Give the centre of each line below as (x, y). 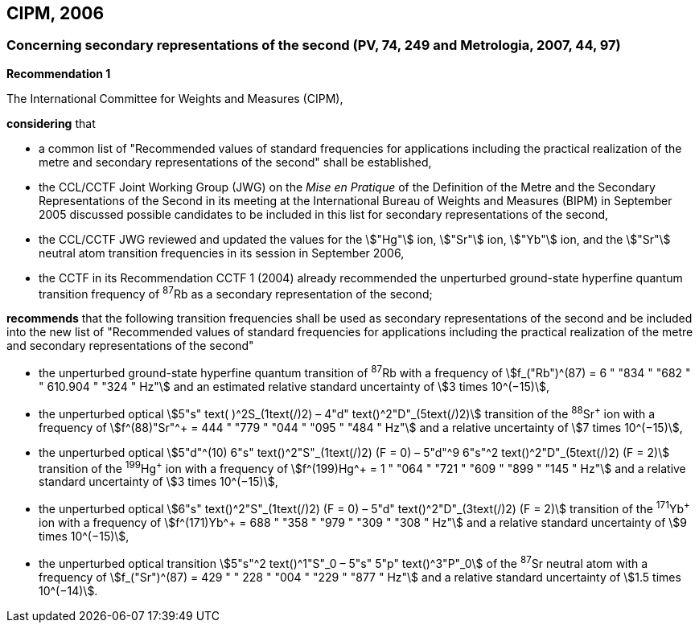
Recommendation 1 (59, 73)
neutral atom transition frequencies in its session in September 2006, (222, 253)
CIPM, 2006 (56, 13)
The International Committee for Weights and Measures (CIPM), (175, 98)
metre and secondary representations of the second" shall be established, (235, 162)
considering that (51, 123)
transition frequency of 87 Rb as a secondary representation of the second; (236, 292)
